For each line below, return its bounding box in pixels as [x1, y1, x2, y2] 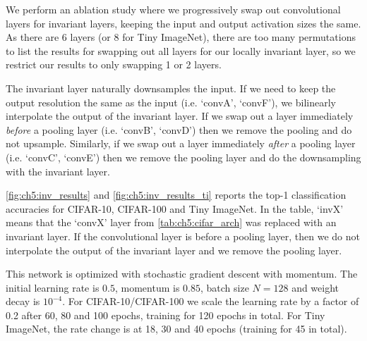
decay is [6, 294, 40, 309]
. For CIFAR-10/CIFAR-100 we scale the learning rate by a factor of [62, 294, 359, 309]
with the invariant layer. [6, 163, 110, 178]
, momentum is [114, 280, 180, 294]
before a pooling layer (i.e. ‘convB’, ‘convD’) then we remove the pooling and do [6, 122, 352, 137]
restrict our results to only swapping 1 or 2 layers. [6, 57, 222, 72]
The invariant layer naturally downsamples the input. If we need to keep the [6, 80, 336, 95]
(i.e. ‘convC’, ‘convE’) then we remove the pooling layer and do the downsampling [6, 149, 361, 164]
